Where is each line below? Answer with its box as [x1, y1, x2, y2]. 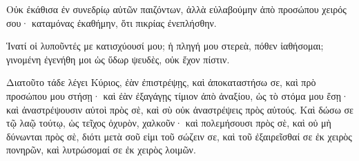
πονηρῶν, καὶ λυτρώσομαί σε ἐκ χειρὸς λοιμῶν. [6, 142, 196, 157]
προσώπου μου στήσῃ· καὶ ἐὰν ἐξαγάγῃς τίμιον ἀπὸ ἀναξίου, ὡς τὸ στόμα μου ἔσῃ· [6, 88, 349, 103]
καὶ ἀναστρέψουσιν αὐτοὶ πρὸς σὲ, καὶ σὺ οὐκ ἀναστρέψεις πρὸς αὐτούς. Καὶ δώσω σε [6, 102, 353, 116]
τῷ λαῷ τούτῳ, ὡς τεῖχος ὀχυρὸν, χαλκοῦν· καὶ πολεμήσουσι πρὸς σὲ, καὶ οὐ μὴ [6, 116, 331, 130]
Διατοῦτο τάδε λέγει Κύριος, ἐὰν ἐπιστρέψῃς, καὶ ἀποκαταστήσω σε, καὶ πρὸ [6, 75, 316, 89]
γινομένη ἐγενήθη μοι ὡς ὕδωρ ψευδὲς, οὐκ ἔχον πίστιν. [6, 52, 230, 66]
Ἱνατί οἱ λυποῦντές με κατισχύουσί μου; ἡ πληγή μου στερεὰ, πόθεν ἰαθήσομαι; [6, 39, 324, 53]
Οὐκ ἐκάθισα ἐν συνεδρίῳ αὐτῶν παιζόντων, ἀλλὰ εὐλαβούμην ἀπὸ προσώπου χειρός [6, 2, 347, 16]
